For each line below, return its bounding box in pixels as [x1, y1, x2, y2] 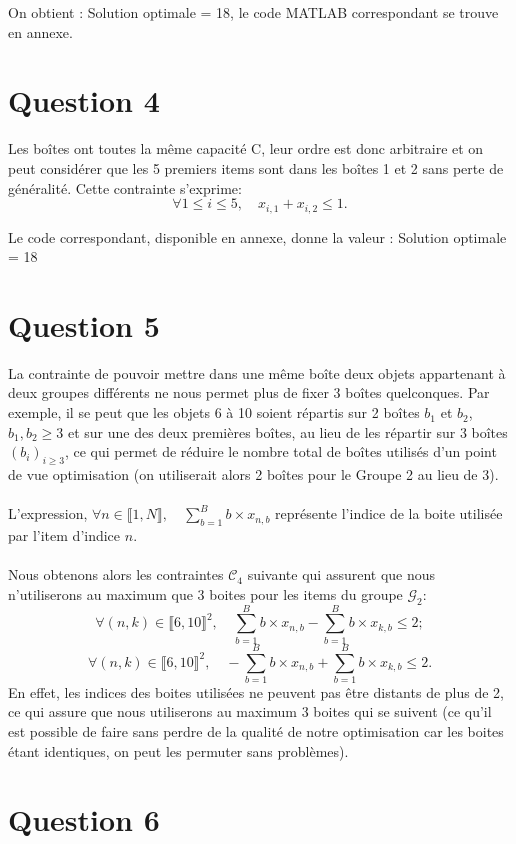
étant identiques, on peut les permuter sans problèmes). [8, 740, 349, 761]
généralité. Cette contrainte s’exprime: [8, 177, 242, 198]
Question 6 [8, 799, 160, 840]
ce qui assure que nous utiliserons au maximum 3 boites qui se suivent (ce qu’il [8, 701, 492, 722]
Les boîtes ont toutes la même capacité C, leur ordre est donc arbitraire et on [8, 138, 484, 159]
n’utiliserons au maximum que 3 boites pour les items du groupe [8, 583, 403, 604]
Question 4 [8, 80, 160, 121]
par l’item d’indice [8, 525, 121, 546]
